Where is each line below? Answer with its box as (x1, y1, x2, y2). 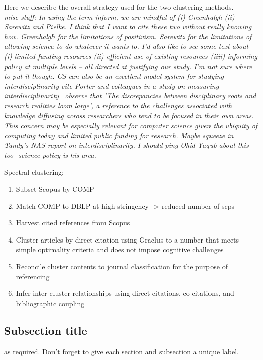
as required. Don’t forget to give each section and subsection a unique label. (4, 346, 239, 356)
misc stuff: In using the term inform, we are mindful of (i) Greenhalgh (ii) (4, 11, 235, 22)
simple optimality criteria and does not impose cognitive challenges (16, 244, 224, 255)
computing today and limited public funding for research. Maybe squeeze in (4, 130, 234, 140)
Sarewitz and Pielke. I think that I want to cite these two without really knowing (4, 21, 252, 32)
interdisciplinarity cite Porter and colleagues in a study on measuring (4, 80, 219, 91)
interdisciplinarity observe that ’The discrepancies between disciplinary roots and (4, 90, 256, 101)
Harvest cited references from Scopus (16, 217, 130, 228)
